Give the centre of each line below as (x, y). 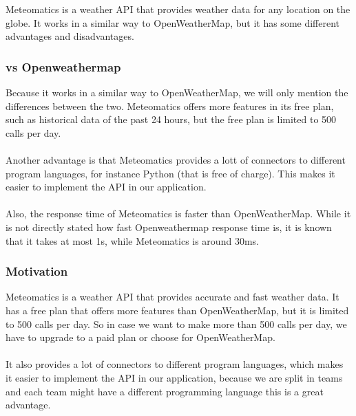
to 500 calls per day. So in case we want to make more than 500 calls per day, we (176, 324)
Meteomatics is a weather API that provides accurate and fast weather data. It (172, 297)
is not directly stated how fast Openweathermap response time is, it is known (169, 227)
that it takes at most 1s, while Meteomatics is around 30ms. (132, 240)
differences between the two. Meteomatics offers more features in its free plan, (170, 106)
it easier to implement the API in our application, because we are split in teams (174, 377)
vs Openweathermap (63, 66)
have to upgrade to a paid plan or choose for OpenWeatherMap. (140, 337)
